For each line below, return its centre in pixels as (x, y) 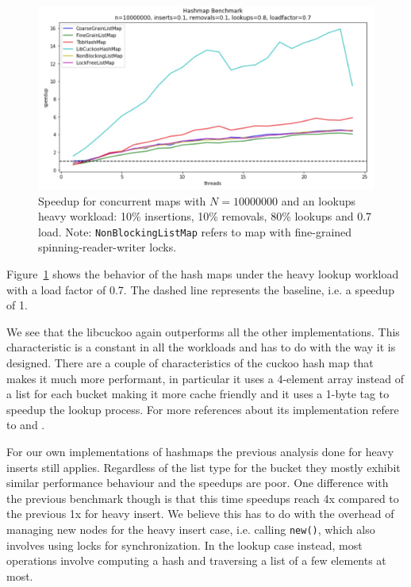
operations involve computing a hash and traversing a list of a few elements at (196, 560)
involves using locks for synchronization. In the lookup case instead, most (184, 545)
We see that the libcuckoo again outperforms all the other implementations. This (203, 331)
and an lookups (319, 200)
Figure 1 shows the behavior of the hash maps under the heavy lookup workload (203, 274)
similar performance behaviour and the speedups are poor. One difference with (198, 483)
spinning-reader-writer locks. (108, 247)
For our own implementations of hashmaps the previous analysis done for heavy (200, 452)
